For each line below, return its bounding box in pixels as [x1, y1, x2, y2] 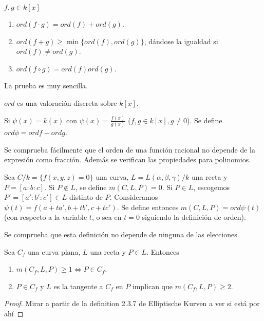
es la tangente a [53, 280, 103, 291]
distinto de [69, 192, 103, 202]
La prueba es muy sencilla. [4, 80, 88, 91]
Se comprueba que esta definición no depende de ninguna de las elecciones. [4, 229, 239, 239]
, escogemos [193, 181, 230, 192]
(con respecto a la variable [4, 212, 87, 222]
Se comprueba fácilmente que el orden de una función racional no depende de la [4, 144, 255, 155]
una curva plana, [27, 246, 81, 257]
